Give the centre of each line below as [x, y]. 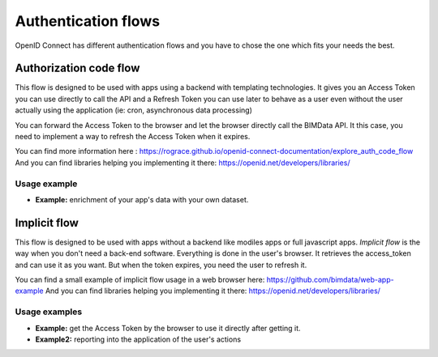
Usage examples [49, 312]
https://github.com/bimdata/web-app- [330, 280]
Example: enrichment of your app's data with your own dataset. [142, 199]
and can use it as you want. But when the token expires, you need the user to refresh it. [161, 265]
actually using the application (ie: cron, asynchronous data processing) [134, 110]
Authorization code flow [77, 68]
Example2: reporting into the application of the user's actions [138, 339]
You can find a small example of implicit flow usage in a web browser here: [140, 280]
